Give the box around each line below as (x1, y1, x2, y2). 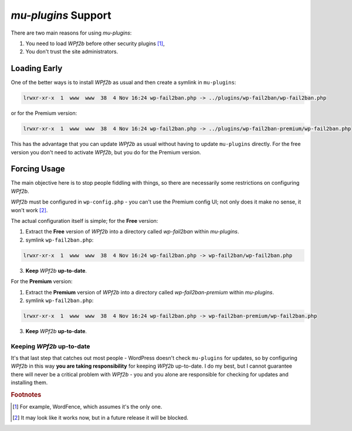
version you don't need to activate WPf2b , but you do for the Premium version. (11, 148, 202, 155)
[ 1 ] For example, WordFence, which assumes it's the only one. (12, 403, 163, 410)
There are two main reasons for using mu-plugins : (11, 29, 132, 36)
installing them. (11, 379, 48, 386)
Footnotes (11, 391, 42, 399)
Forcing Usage (11, 164, 66, 174)
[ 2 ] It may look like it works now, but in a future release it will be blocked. (12, 414, 189, 421)
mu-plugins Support (11, 9, 111, 22)
